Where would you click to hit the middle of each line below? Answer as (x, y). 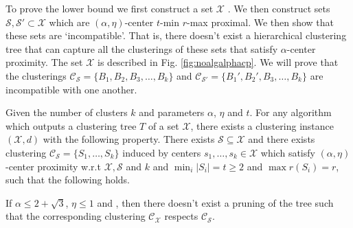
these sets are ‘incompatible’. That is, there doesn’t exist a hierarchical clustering (176, 35)
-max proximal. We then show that (261, 22)
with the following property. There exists (129, 139)
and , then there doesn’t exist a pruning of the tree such (215, 202)
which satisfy (288, 152)
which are (69, 22)
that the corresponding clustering (76, 216)
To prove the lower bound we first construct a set (110, 8)
